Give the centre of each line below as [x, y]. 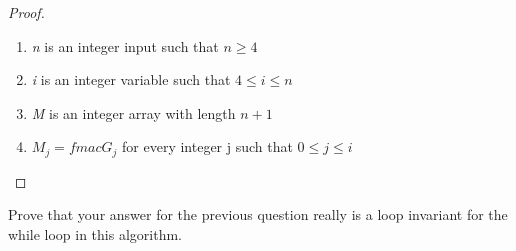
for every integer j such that [207, 146]
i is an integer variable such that [131, 79]
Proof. [26, 12]
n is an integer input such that [125, 45]
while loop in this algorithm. [95, 234]
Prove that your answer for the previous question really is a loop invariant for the [258, 214]
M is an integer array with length [133, 112]
